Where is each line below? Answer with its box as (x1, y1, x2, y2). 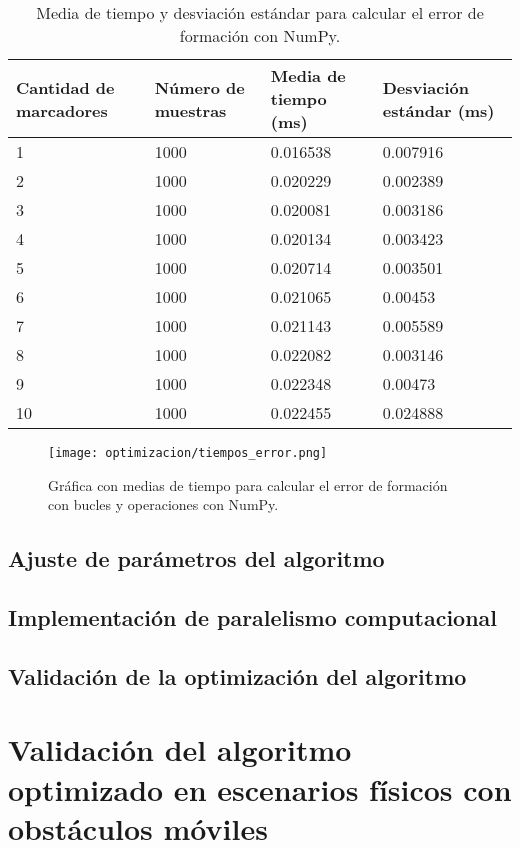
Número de (154, 75, 245, 99)
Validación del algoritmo (8, 729, 352, 770)
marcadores (16, 98, 108, 122)
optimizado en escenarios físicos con (8, 768, 512, 809)
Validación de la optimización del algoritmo (8, 660, 467, 691)
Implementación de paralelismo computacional (8, 602, 498, 633)
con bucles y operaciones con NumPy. (48, 494, 279, 515)
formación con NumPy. (179, 24, 341, 47)
